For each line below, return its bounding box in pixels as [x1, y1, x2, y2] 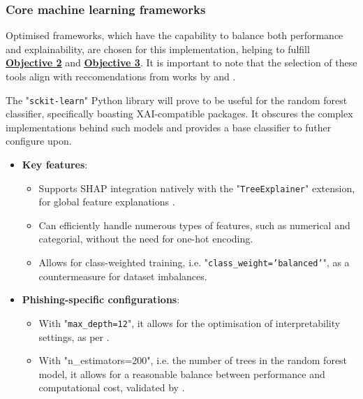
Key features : [22, 157, 88, 172]
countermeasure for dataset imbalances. [38, 268, 207, 283]
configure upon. [6, 133, 72, 148]
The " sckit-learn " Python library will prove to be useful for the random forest [6, 92, 348, 107]
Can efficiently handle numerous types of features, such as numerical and [38, 217, 350, 232]
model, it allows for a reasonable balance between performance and [38, 366, 325, 381]
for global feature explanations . [38, 194, 175, 209]
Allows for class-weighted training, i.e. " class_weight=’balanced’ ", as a [38, 255, 350, 270]
